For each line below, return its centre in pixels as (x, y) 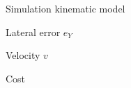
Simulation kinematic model (65, 8)
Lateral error (33, 32)
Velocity (23, 55)
